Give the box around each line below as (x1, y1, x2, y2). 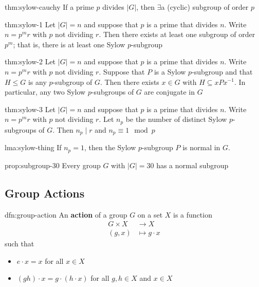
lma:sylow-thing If (5, 142, 62, 153)
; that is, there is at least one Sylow (13, 39, 125, 49)
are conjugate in (144, 86, 195, 97)
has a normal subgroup (156, 159, 229, 170)
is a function (173, 209, 212, 220)
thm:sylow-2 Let (5, 56, 56, 67)
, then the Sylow (84, 142, 136, 153)
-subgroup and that (192, 66, 253, 77)
